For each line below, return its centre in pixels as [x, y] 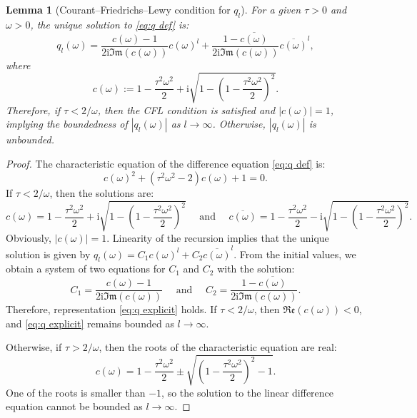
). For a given [271, 9]
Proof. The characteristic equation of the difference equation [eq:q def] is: [166, 163]
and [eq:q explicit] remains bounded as [90, 323]
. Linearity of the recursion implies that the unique [218, 238]
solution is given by [48, 254]
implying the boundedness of [67, 124]
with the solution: [256, 269]
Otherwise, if [34, 347]
